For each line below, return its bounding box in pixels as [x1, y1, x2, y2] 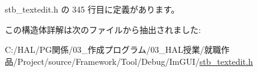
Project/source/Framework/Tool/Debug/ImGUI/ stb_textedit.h [17, 55, 253, 67]
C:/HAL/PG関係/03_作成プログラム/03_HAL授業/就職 [5, 43, 221, 56]
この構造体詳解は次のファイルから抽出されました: [5, 23, 201, 35]
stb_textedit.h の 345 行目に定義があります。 [5, 3, 180, 15]
